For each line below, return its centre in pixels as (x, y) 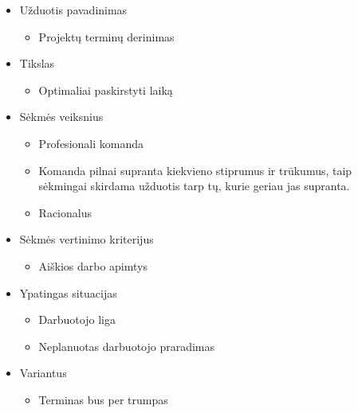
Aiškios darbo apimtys (93, 265)
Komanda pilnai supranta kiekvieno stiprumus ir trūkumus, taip (195, 170)
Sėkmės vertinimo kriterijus (87, 239)
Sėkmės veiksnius (61, 117)
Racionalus (65, 212)
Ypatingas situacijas (68, 292)
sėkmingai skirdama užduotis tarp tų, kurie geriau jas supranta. (194, 186)
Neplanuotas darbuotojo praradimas (127, 346)
